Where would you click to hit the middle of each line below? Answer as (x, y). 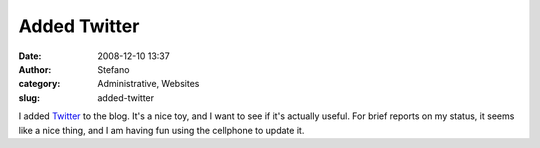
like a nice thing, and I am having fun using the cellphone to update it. (161, 130)
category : (39, 84)
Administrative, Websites (148, 84)
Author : (35, 69)
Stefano (113, 69)
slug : (29, 97)
